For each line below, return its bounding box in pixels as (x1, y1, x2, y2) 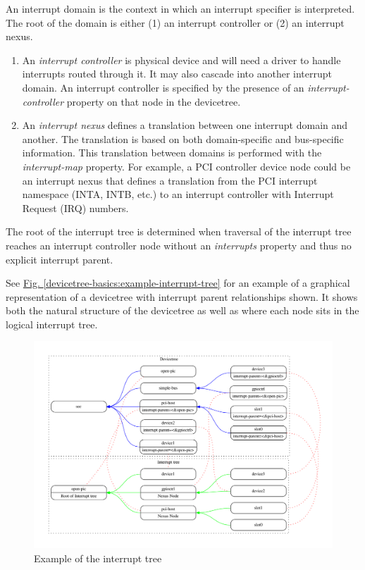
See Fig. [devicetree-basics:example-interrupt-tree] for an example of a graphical (6, 275, 350, 290)
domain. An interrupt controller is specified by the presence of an (22, 80, 304, 94)
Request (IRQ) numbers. (22, 200, 129, 215)
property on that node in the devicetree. (66, 94, 241, 109)
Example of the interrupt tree (34, 550, 162, 565)
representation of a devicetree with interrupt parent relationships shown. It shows (6, 289, 358, 304)
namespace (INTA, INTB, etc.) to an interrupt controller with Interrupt (22, 187, 334, 202)
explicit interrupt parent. (6, 252, 113, 266)
